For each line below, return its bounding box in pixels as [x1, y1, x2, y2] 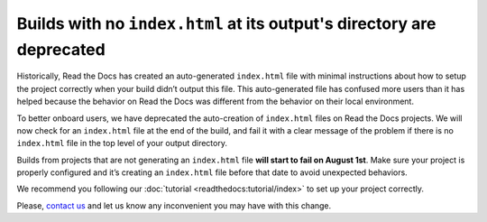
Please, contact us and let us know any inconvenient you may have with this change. [16, 199, 332, 211]
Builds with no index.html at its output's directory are [16, 14, 436, 33]
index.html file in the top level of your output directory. [16, 138, 227, 149]
